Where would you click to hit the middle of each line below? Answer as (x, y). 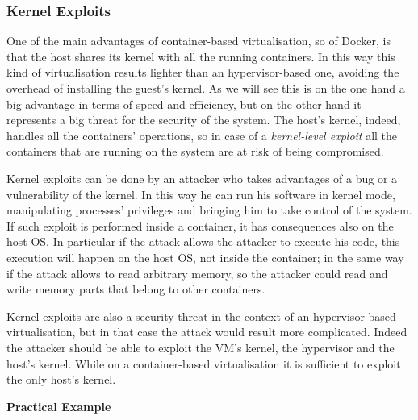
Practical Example (59, 406)
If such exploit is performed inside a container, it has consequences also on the (200, 225)
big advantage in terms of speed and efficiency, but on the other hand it (184, 104)
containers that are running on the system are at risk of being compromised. (195, 151)
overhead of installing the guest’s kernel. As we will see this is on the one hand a (206, 88)
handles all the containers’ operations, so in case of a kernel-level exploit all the (202, 135)
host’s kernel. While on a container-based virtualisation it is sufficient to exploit (204, 363)
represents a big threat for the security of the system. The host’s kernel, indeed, (204, 120)
